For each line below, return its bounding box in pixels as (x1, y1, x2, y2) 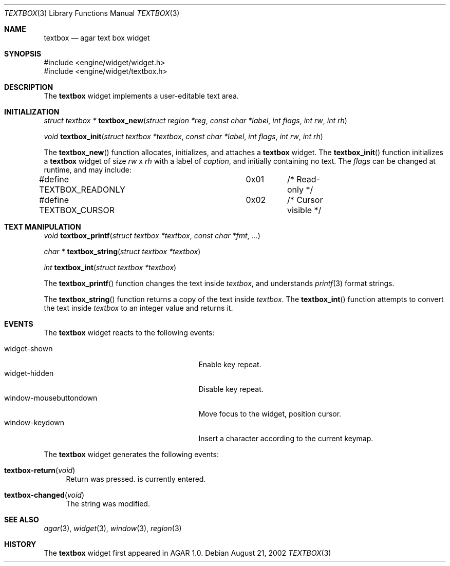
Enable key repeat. (198, 360, 261, 369)
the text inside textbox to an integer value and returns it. (44, 304, 233, 312)
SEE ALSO (4, 515, 39, 524)
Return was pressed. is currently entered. (66, 475, 206, 483)
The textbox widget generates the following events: (44, 450, 219, 459)
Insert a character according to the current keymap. (198, 434, 373, 443)
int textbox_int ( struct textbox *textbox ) (44, 263, 177, 272)
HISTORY (4, 540, 36, 549)
